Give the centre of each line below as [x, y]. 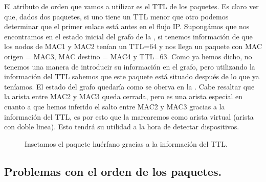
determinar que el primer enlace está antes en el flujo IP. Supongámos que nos [127, 26]
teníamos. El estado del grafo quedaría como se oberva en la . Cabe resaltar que [129, 86]
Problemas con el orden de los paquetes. [113, 171]
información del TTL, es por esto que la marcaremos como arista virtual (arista [129, 116]
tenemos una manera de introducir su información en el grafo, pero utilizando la [130, 66]
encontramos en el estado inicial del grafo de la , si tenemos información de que [128, 36]
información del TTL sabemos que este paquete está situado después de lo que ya [132, 76]
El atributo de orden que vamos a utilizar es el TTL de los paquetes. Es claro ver [131, 6]
